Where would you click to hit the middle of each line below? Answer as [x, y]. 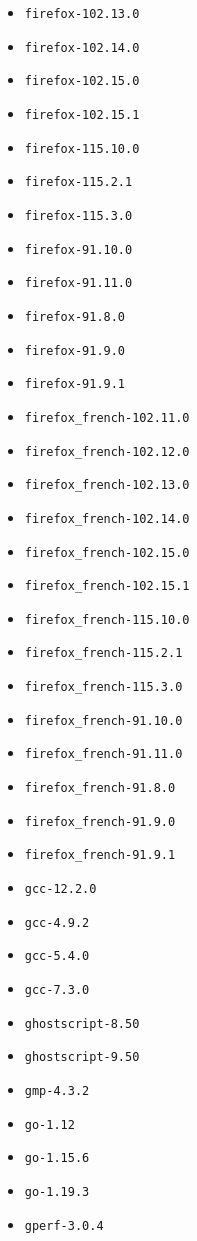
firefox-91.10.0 [78, 249]
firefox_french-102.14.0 [107, 518]
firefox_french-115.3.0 [103, 687]
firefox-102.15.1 [82, 114]
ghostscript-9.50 [82, 1057]
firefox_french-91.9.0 [100, 821]
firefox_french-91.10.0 [103, 720]
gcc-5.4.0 [57, 956]
